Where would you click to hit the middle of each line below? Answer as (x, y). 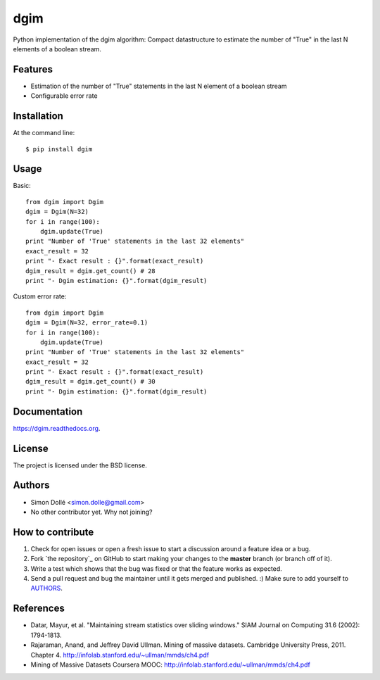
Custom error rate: (40, 296)
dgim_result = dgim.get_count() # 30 (91, 382)
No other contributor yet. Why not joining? (91, 512)
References (39, 609)
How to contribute (53, 532)
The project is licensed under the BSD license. (80, 465)
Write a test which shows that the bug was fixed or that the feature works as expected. (157, 568)
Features (33, 69)
